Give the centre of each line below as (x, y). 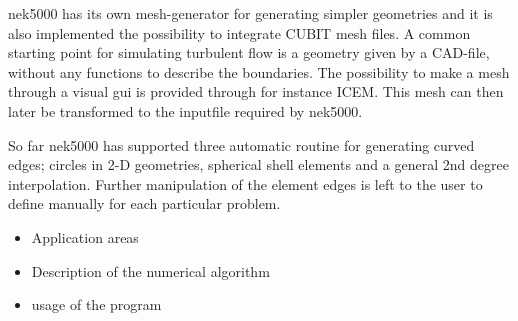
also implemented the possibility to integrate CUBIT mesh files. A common (239, 32)
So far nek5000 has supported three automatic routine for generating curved (241, 144)
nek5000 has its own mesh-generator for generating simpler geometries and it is (250, 13)
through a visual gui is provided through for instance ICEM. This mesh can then (256, 91)
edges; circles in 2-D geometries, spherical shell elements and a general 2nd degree (258, 164)
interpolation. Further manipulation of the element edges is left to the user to (245, 183)
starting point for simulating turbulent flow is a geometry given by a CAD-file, (249, 52)
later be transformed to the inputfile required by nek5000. (185, 110)
